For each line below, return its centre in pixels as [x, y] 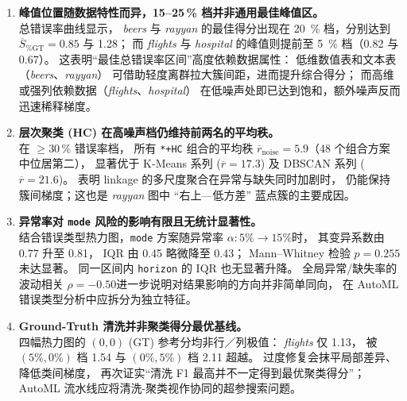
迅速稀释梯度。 [58, 105]
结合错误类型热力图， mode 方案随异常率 [121, 236]
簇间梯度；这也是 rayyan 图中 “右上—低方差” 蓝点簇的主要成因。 [187, 194]
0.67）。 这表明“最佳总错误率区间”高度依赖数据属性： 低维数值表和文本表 [207, 58]
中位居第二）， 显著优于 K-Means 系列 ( [120, 163]
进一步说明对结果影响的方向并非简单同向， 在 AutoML [258, 283]
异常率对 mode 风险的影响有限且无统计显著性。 [140, 221]
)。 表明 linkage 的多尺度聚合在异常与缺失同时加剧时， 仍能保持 [224, 179]
